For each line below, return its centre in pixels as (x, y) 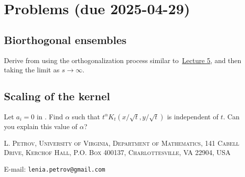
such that (86, 116)
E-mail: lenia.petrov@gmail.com (55, 168)
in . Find (50, 116)
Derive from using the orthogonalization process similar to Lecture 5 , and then (123, 60)
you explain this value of (41, 126)
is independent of (193, 116)
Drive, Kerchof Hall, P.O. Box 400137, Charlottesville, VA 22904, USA (117, 152)
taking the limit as (32, 70)
